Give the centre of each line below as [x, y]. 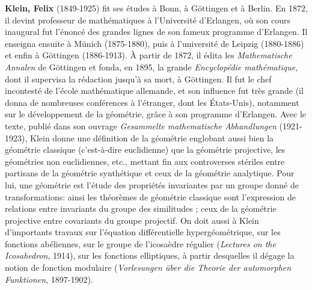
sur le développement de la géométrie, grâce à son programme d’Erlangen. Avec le [156, 114]
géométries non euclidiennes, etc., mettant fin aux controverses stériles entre [145, 161]
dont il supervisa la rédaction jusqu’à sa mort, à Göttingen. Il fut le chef [138, 79]
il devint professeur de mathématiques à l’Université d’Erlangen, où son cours [148, 20]
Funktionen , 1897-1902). [49, 279]
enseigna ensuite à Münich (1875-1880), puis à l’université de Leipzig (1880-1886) [154, 43]
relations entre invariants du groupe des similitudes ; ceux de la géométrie [141, 208]
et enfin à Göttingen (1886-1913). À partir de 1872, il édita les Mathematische [148, 55]
